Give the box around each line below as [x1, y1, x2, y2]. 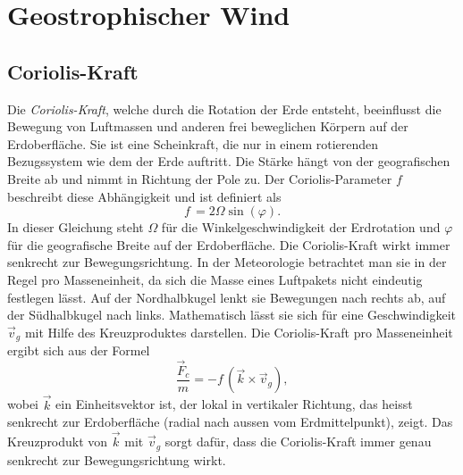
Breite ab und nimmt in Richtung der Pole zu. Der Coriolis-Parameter [7, 169, 392, 187]
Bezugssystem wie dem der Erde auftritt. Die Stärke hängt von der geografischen [7, 152, 450, 171]
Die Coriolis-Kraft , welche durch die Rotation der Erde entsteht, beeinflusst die [7, 99, 442, 118]
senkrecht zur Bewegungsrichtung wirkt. [7, 450, 226, 469]
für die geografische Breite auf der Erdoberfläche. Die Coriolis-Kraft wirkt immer [7, 235, 450, 254]
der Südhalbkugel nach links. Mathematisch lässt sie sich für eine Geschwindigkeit [7, 305, 456, 324]
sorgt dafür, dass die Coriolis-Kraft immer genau [164, 432, 432, 451]
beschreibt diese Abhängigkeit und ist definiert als [7, 187, 282, 205]
